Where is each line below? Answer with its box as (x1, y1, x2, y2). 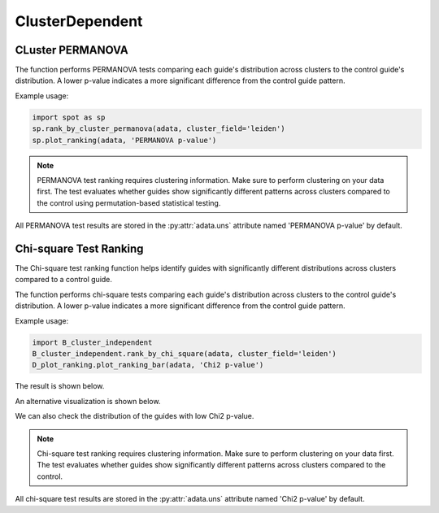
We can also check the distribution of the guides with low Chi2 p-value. (15, 411, 254, 421)
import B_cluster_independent (32, 337, 153, 347)
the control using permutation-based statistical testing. (37, 198, 221, 207)
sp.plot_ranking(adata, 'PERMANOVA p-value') (32, 135, 217, 145)
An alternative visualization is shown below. (15, 396, 161, 406)
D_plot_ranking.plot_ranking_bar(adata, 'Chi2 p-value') (32, 360, 264, 370)
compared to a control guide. (15, 275, 113, 285)
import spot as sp (32, 112, 106, 122)
